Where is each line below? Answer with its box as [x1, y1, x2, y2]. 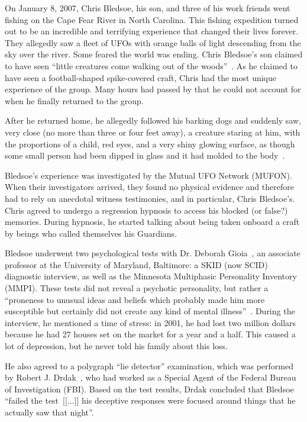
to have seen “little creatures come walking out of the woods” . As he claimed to [5, 59, 298, 72]
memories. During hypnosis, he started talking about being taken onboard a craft [5, 215, 300, 228]
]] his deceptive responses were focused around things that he [74, 394, 296, 407]
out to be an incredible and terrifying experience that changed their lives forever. [5, 25, 299, 37]
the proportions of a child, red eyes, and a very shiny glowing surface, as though [5, 137, 295, 150]
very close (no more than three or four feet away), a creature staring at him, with [5, 125, 300, 138]
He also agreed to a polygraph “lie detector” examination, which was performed [5, 359, 293, 372]
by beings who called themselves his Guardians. [5, 227, 177, 239]
